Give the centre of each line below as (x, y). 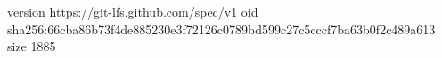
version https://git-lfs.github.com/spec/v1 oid (133, 11)
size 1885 (32, 46)
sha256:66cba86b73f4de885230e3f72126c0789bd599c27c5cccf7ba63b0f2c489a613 (221, 29)
